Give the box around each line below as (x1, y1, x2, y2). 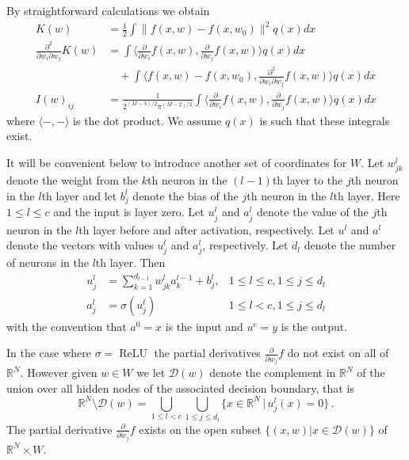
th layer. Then (95, 254, 166, 271)
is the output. (281, 317, 348, 334)
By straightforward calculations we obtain (6, 2, 210, 18)
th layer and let (41, 187, 117, 203)
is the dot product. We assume (73, 112, 222, 128)
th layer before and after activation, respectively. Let (78, 221, 334, 238)
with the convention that (6, 317, 127, 334)
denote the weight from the (6, 172, 139, 188)
